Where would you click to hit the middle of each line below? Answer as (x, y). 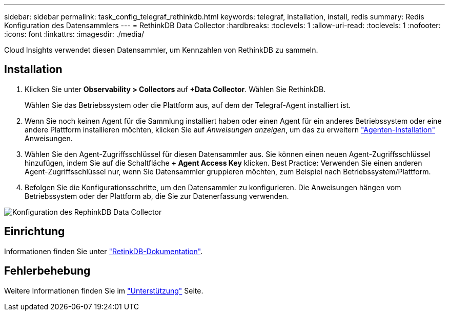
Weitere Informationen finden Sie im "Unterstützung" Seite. (104, 290)
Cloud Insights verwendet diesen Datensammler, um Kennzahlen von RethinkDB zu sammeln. (161, 50)
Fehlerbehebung (47, 271)
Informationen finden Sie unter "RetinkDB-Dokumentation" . (104, 251)
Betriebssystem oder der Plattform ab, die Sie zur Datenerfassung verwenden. (157, 196)
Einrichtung (35, 232)
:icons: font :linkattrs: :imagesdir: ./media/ (74, 34)
